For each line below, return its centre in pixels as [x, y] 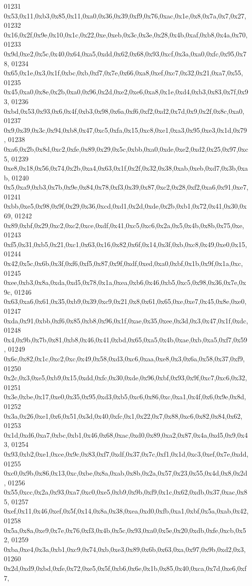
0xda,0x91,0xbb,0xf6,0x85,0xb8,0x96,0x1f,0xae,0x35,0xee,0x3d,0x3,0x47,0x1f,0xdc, [126, 320]
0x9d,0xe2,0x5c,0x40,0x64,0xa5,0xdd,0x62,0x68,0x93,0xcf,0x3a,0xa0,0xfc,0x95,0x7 [125, 53]
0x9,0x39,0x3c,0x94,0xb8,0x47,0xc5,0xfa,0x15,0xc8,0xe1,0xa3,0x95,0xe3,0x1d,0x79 [126, 130]
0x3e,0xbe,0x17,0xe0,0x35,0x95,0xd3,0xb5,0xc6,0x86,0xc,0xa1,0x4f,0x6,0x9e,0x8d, [125, 397]
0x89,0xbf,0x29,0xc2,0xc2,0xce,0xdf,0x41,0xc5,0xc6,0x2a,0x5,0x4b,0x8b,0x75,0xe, [124, 225]
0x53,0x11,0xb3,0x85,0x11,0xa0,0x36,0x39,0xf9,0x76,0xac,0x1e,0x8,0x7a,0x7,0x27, [125, 15]
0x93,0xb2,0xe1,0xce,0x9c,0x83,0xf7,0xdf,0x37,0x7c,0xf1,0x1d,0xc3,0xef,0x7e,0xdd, [126, 453]
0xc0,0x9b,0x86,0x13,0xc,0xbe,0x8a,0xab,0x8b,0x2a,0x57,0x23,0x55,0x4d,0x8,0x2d [126, 473]
